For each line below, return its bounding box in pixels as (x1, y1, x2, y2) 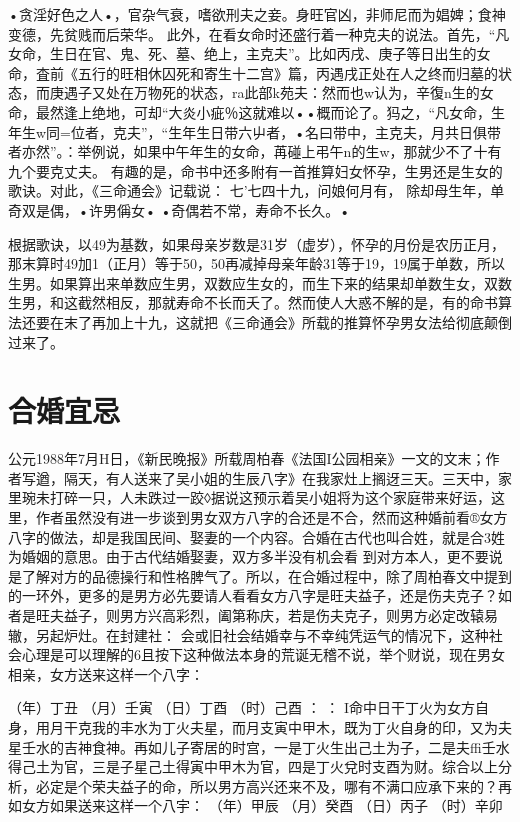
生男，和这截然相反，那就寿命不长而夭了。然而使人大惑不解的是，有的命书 (8, 292, 498, 313)
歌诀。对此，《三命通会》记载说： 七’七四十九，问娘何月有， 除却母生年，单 (8, 180, 505, 201)
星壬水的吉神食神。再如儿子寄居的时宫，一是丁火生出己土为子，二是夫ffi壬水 (8, 736, 510, 757)
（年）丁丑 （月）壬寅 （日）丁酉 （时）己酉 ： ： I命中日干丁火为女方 (8, 697, 476, 718)
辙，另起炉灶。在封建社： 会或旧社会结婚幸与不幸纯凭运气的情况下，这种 (8, 624, 489, 645)
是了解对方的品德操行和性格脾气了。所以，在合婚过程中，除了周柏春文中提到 (8, 565, 512, 586)
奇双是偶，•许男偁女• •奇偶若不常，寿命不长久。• (8, 199, 351, 220)
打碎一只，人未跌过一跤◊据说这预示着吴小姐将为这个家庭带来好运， (49, 487, 491, 508)
